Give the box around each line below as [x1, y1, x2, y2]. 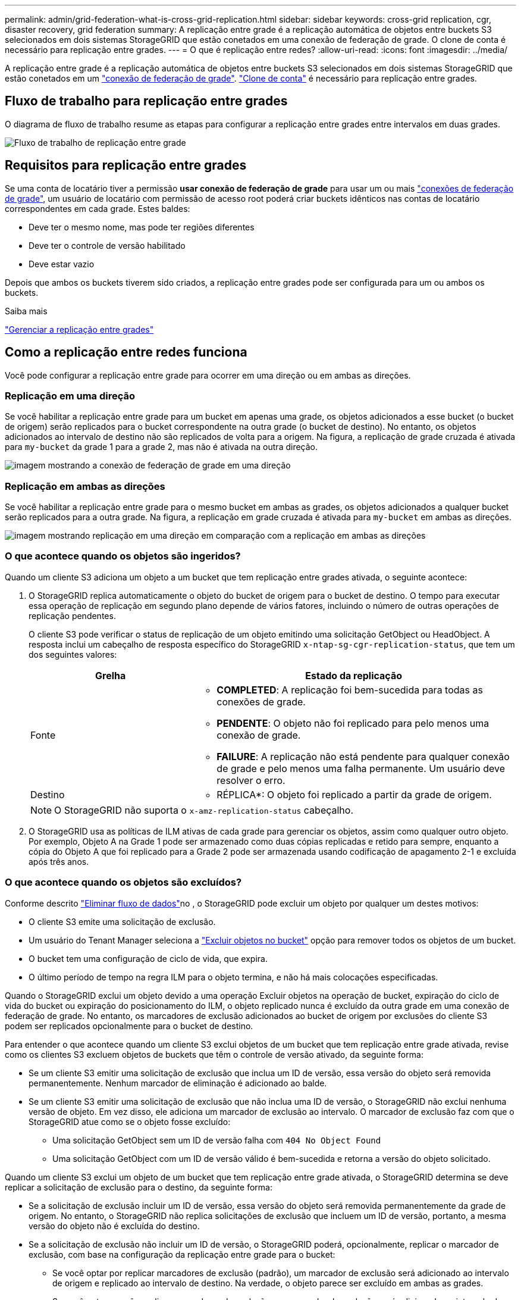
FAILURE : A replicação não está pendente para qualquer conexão [216, 750, 510, 762]
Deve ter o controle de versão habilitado [29, 240, 186, 251]
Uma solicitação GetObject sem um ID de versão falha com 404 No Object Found [52, 1135, 381, 1145]
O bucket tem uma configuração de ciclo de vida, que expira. [29, 953, 268, 964]
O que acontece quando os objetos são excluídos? [5, 876, 242, 889]
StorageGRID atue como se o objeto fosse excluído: [29, 1116, 231, 1127]
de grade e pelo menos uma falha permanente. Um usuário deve [216, 762, 505, 774]
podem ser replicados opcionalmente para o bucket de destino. [5, 1020, 253, 1031]
